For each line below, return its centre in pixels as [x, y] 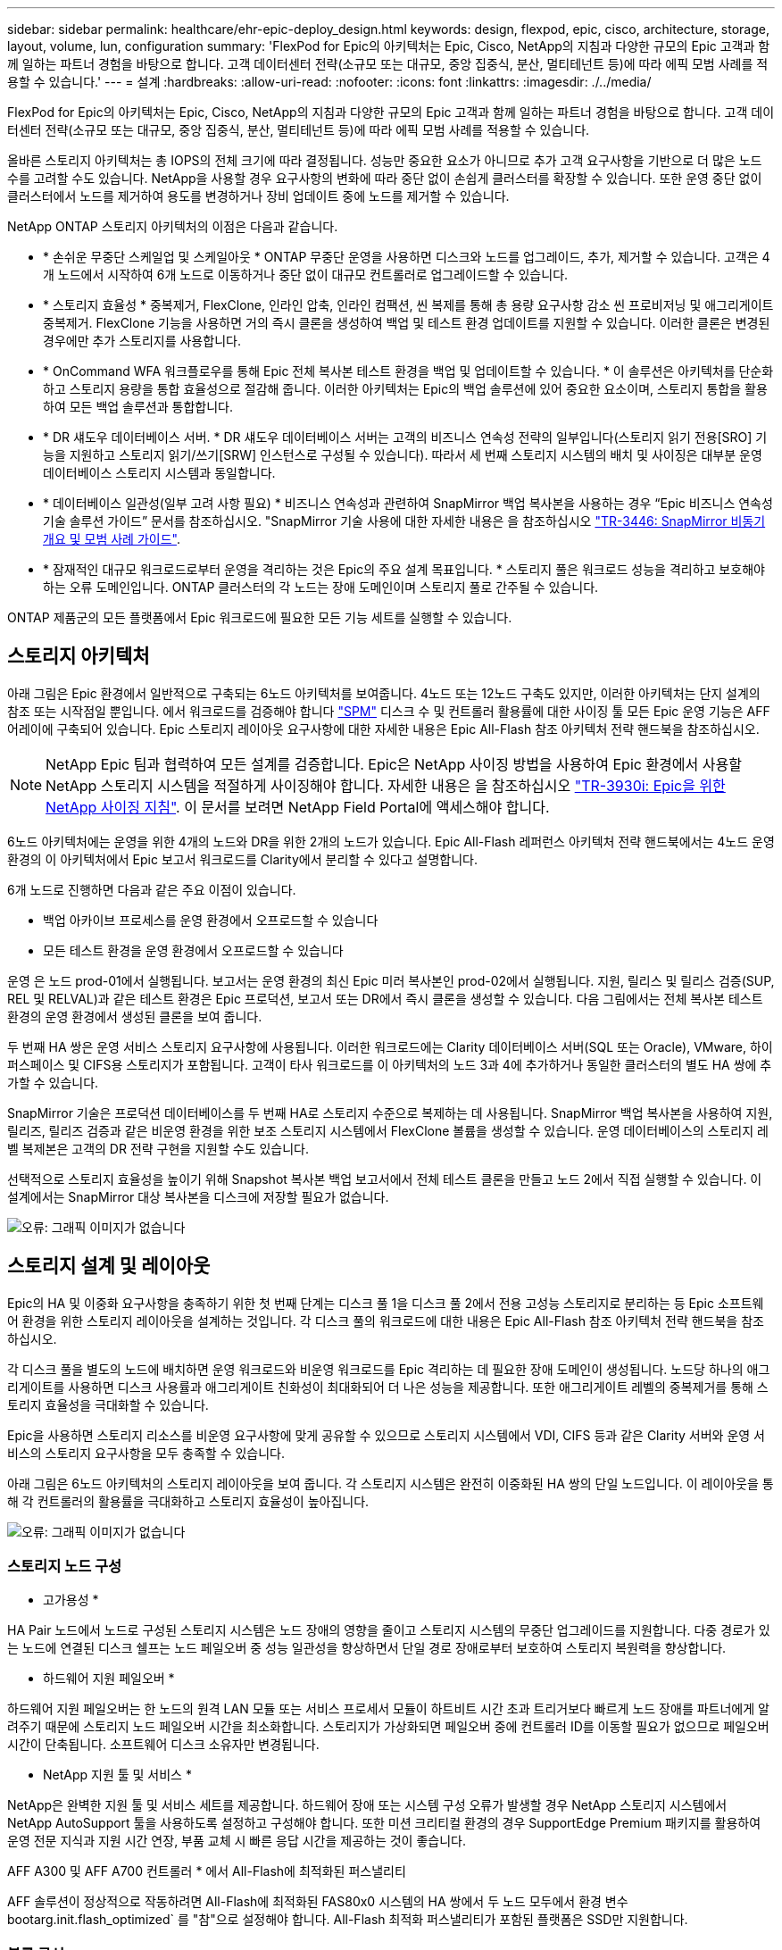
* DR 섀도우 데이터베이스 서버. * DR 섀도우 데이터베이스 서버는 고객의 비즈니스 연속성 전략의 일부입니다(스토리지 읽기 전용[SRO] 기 [405, 437]
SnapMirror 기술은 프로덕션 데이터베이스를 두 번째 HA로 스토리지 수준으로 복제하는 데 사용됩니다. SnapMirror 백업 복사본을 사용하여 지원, [390, 1112]
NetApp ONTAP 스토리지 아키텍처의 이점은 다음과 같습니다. [173, 226]
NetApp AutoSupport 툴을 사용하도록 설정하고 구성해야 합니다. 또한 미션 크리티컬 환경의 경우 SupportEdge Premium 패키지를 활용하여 [384, 1823]
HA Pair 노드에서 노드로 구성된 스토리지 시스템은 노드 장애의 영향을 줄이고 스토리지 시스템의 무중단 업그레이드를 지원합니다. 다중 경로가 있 [389, 1630]
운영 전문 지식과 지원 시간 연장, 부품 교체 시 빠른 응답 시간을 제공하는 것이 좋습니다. [237, 1841]
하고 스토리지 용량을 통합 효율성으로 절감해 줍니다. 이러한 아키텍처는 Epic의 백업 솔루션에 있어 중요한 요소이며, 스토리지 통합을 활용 [405, 389]
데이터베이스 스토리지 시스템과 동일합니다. [159, 473]
